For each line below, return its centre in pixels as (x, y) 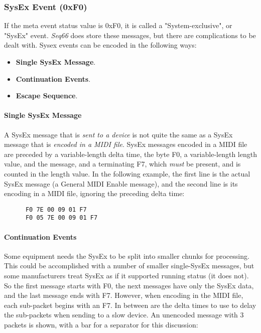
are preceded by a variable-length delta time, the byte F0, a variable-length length (130, 154)
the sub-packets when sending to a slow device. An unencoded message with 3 (124, 315)
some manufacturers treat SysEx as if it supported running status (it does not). (126, 276)
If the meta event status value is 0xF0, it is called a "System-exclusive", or (118, 25)
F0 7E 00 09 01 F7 (56, 209)
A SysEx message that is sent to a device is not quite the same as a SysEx (118, 134)
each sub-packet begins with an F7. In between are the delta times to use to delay (130, 305)
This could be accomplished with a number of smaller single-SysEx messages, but (129, 266)
